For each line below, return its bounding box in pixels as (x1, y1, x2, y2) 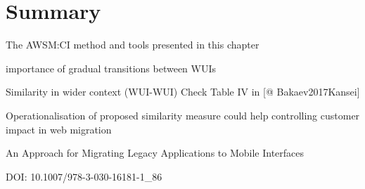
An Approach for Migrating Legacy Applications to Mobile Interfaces (6, 145, 305, 160)
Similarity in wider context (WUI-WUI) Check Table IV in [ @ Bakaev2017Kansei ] (6, 84, 360, 99)
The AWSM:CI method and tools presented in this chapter (6, 37, 260, 52)
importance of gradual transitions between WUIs (6, 60, 217, 75)
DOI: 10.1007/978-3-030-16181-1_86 (6, 169, 162, 183)
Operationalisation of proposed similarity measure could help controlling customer (6, 107, 360, 122)
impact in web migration (6, 122, 112, 136)
